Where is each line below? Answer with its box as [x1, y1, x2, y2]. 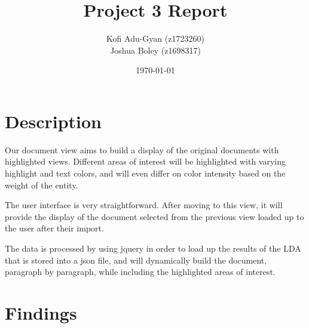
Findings [5, 300, 77, 324]
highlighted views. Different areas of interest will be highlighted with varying [5, 155, 286, 168]
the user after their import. [5, 222, 104, 234]
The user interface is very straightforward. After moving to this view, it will [5, 199, 283, 211]
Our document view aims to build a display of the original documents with [5, 143, 279, 156]
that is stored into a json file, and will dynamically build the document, [5, 253, 267, 266]
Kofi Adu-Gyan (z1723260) [106, 32, 204, 45]
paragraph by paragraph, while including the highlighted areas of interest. [5, 265, 276, 278]
